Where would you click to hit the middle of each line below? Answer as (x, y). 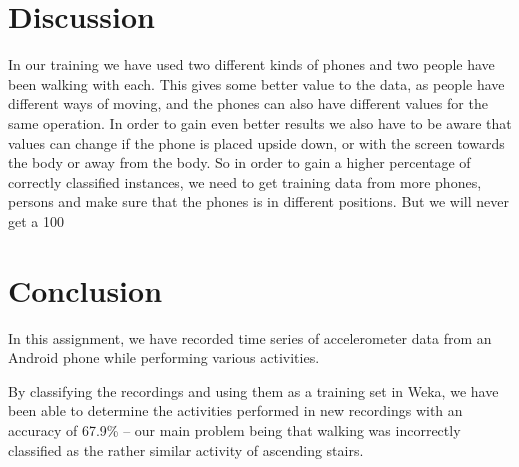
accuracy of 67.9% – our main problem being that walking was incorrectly (234, 429)
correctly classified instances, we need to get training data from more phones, (245, 181)
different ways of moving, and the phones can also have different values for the (248, 103)
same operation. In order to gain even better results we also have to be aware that (260, 122)
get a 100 (36, 220)
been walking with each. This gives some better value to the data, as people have (256, 83)
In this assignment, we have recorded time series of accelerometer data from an (250, 337)
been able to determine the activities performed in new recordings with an (235, 410)
